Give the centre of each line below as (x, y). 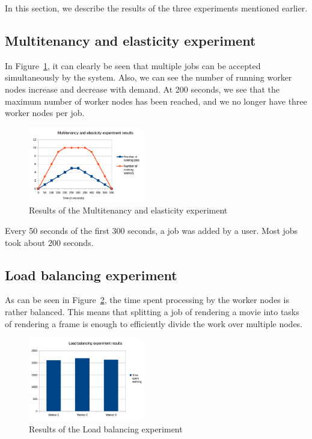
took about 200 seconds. (49, 242)
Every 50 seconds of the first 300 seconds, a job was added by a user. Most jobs (151, 230)
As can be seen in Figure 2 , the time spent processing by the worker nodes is (147, 300)
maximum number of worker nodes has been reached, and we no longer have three (156, 101)
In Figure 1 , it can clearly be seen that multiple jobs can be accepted (133, 65)
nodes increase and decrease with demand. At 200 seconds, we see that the (142, 89)
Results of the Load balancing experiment (106, 428)
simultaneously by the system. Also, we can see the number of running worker (148, 77)
